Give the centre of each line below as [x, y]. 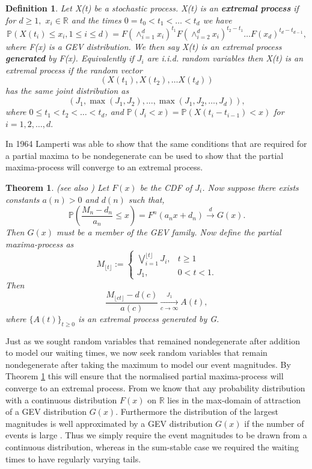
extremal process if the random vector [74, 70]
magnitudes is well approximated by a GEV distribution [109, 423]
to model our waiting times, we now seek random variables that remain [136, 353]
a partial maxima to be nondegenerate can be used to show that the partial [145, 155]
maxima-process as [40, 244]
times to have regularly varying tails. [73, 458]
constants [23, 199]
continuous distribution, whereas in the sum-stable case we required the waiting [152, 446]
